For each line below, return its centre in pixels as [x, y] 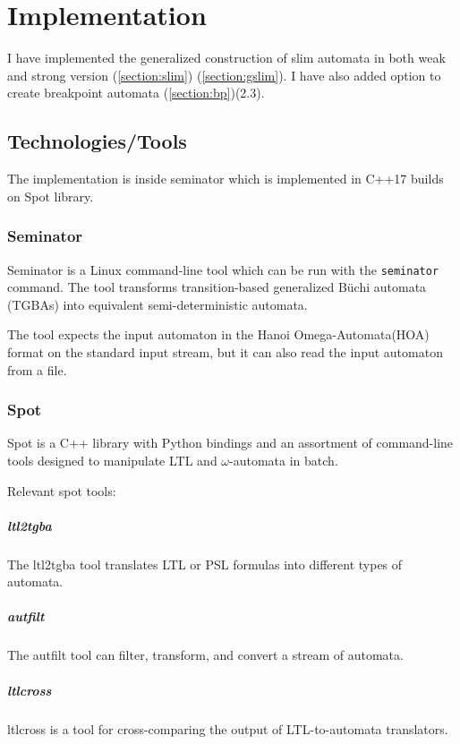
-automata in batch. [284, 460]
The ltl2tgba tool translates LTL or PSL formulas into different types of [205, 564]
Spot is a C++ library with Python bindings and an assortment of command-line [230, 443]
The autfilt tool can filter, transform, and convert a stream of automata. [205, 655]
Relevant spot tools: [62, 490]
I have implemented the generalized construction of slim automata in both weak [226, 58]
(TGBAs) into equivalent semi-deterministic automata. [158, 304]
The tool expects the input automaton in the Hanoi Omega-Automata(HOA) [218, 334]
